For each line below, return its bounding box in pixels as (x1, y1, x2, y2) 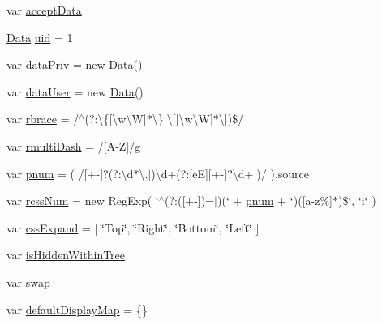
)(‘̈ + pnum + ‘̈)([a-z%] (217, 192, 333, 209)
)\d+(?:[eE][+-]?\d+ (151, 164, 254, 181)
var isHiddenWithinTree (6, 246, 126, 263)
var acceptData (6, 2, 82, 18)
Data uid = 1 (6, 28, 73, 45)
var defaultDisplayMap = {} (6, 301, 148, 318)
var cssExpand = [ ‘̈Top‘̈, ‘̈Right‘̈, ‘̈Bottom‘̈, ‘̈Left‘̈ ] (6, 219, 260, 236)
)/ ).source (256, 164, 310, 181)
